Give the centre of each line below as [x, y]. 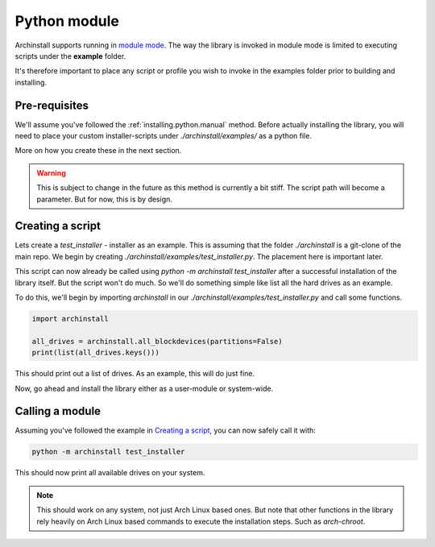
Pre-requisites [52, 105]
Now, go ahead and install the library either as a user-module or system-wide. [144, 388]
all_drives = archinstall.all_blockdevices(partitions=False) [157, 341]
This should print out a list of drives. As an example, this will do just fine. [135, 374]
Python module [67, 21]
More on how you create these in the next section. [98, 151]
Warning [51, 172]
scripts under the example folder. [70, 56]
